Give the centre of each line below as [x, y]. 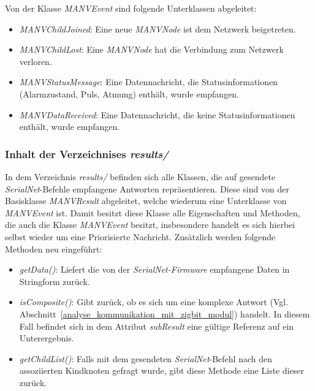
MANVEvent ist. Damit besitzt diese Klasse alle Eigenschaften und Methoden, [153, 212]
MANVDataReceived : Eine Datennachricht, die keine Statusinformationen [157, 114]
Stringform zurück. [55, 281]
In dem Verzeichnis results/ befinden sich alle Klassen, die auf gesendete [140, 176]
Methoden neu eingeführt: [54, 249]
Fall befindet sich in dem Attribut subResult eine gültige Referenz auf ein [157, 326]
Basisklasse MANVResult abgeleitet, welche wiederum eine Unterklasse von [146, 201]
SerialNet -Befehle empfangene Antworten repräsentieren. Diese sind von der [147, 188]
